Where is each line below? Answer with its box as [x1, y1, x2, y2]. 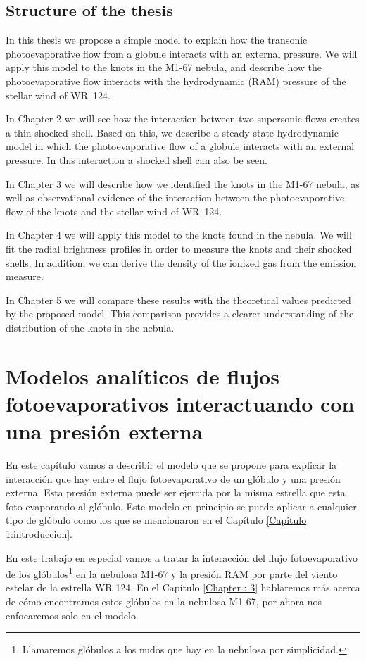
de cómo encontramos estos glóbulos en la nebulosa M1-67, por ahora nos [6, 593, 322, 608]
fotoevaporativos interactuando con [6, 389, 355, 417]
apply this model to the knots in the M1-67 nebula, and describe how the [6, 60, 322, 75]
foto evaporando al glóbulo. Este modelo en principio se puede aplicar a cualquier [6, 498, 357, 513]
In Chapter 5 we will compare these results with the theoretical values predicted [6, 292, 351, 307]
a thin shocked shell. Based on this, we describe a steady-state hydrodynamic [6, 125, 339, 139]
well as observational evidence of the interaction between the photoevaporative [6, 190, 345, 205]
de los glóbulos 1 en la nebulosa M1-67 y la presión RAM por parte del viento [6, 565, 338, 581]
